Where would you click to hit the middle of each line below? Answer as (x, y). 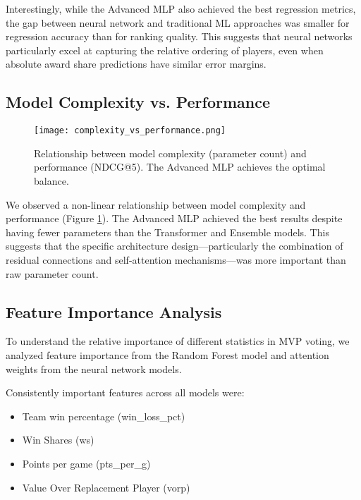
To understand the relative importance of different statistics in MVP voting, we (178, 341)
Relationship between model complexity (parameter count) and (170, 153)
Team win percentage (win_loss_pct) (104, 416)
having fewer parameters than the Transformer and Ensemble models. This (167, 232)
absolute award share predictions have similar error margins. (136, 64)
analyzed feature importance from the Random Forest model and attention (167, 354)
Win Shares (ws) (58, 440)
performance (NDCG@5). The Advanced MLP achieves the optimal (180, 167)
